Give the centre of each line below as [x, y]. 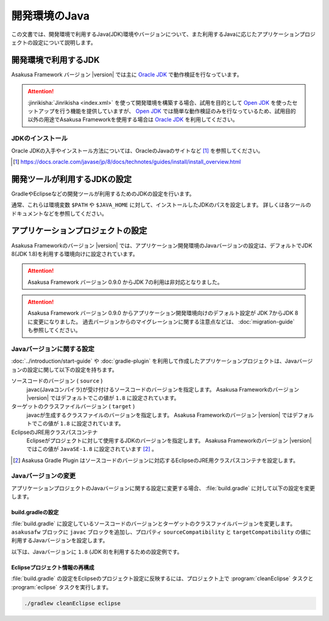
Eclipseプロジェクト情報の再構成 [53, 567]
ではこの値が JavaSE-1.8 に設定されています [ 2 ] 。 [92, 449]
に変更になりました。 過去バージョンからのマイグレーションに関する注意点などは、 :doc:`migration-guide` [161, 321]
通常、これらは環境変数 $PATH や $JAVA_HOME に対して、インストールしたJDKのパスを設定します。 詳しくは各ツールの [161, 205]
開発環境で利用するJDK [55, 60]
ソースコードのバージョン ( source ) [57, 381]
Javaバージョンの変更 [44, 476]
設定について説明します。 [65, 42]
